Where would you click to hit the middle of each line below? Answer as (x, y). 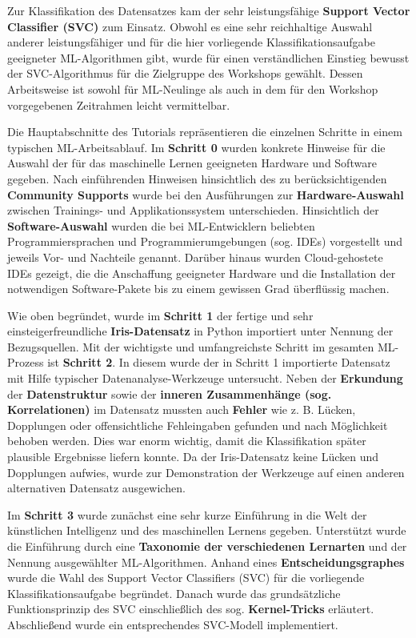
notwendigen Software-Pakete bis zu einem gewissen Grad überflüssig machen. (198, 289)
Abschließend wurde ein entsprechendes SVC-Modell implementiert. (173, 624)
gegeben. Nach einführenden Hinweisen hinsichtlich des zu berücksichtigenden (197, 178)
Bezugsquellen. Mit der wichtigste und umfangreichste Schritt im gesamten (191, 346)
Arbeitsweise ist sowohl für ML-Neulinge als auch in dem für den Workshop (193, 88)
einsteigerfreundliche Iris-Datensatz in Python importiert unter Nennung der (200, 331)
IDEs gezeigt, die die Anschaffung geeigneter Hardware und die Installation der (202, 273)
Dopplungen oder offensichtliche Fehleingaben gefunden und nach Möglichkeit (198, 425)
